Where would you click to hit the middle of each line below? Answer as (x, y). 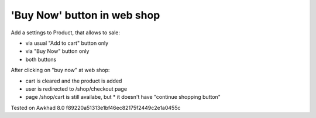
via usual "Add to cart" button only (67, 43)
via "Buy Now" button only (57, 51)
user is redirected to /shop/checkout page (76, 89)
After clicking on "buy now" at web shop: (60, 70)
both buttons (41, 59)
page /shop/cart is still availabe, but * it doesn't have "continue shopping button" (123, 97)
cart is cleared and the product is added (74, 81)
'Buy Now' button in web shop (85, 15)
